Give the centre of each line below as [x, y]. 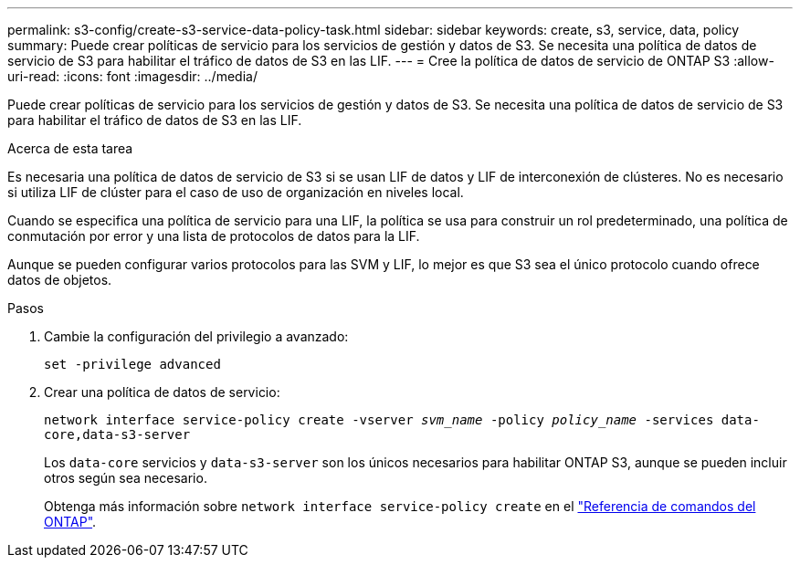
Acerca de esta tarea [70, 148]
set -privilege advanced [132, 364]
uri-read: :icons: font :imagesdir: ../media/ [132, 76]
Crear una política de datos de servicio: [162, 392]
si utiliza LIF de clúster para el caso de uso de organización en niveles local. [236, 192]
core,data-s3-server [117, 434]
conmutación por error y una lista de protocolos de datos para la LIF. [214, 236]
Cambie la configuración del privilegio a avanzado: [196, 336]
